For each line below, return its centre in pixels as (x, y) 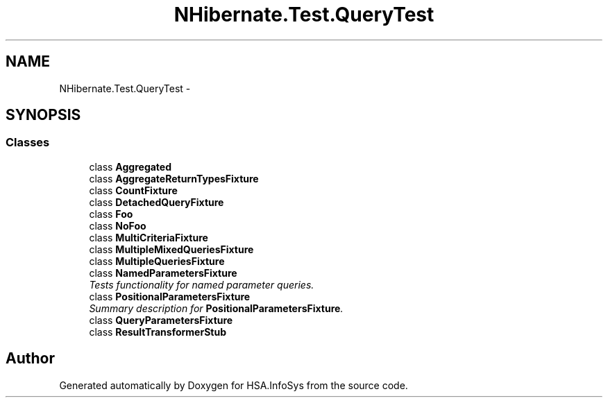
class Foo (111, 214)
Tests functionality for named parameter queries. (202, 284)
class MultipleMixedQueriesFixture (171, 249)
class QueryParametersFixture (161, 320)
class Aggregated (130, 166)
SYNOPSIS (43, 115)
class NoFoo (118, 225)
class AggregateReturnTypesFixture (174, 178)
